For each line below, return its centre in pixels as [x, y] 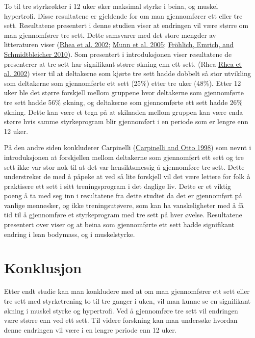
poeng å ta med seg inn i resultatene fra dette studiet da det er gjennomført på [123, 195]
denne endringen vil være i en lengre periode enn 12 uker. [90, 329]
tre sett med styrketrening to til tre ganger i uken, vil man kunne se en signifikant [127, 300]
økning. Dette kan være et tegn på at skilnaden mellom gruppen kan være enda [124, 112]
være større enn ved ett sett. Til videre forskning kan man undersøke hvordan [121, 320]
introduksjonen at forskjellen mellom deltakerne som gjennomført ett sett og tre [124, 157]
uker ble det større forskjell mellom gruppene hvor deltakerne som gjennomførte [124, 92]
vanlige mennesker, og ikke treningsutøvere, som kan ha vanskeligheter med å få [124, 205]
